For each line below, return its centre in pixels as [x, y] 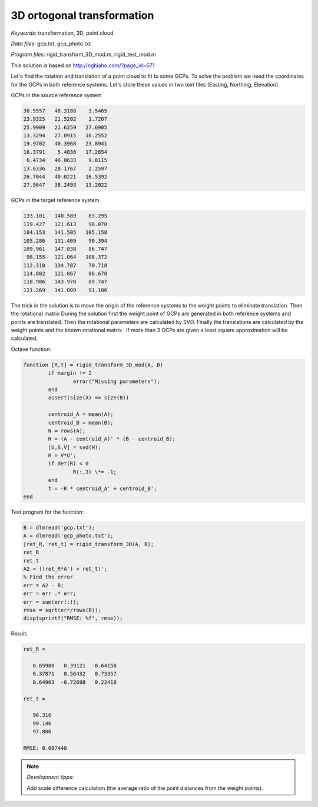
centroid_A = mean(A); [81, 414]
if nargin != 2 [70, 373]
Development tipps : [50, 777]
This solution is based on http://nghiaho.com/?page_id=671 [83, 65]
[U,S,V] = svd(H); [74, 447]
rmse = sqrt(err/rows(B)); [62, 610]
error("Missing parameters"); [116, 381]
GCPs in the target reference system [55, 200]
